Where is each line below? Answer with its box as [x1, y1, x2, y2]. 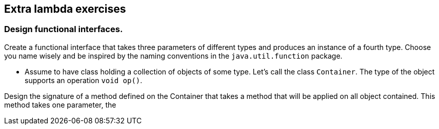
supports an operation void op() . [25, 75, 143, 85]
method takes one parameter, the [4, 100, 116, 109]
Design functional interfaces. [4, 24, 123, 35]
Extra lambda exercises [4, 3, 126, 15]
